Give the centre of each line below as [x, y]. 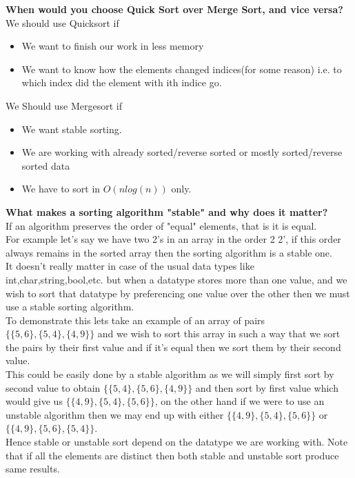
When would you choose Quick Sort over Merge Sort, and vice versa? [174, 9]
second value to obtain [53, 387]
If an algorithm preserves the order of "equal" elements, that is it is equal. [161, 225]
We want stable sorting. [72, 129]
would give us [34, 401]
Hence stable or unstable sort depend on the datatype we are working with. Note [177, 442]
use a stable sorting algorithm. [70, 307]
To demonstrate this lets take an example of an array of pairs [135, 320]
